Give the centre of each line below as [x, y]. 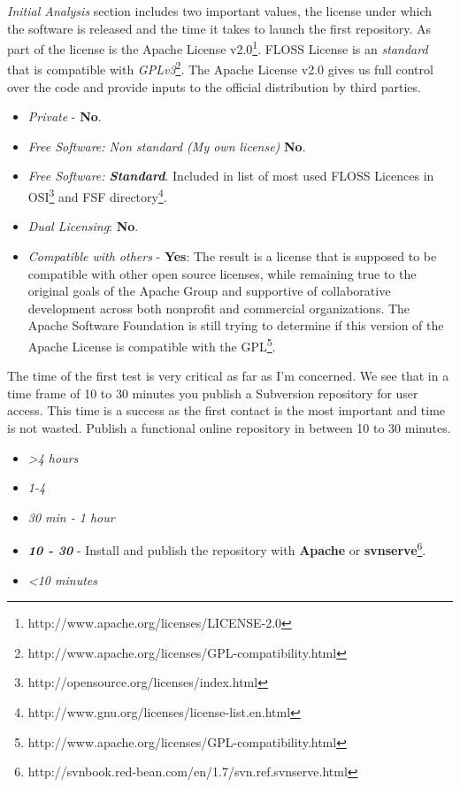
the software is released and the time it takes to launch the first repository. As [219, 28]
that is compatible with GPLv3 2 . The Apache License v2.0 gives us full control [220, 68]
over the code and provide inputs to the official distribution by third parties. [214, 86]
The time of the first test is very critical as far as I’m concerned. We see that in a [228, 376]
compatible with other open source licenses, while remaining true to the [222, 273]
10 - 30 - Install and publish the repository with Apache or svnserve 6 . [227, 548]
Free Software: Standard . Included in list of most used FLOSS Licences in [231, 176]
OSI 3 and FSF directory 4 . [97, 195]
